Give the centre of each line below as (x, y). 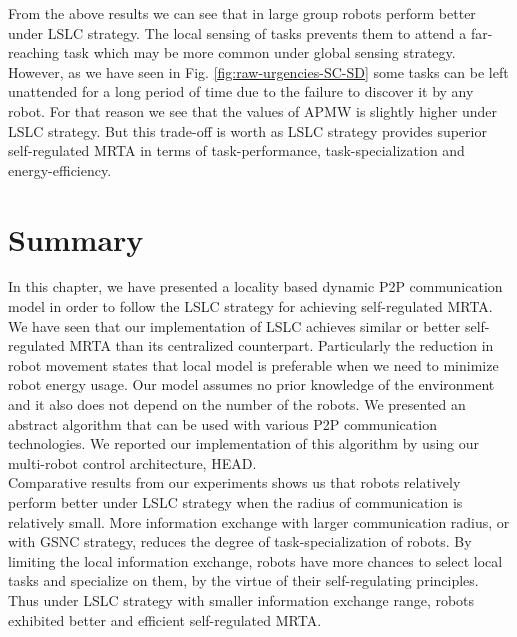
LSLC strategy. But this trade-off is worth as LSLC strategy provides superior (247, 130)
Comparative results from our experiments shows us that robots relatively (234, 482)
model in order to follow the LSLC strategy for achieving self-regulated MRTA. (250, 306)
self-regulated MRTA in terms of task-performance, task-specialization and (236, 150)
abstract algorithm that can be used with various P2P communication (222, 423)
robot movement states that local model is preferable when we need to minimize (253, 364)
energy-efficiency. (60, 169)
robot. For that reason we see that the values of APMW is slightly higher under (253, 110)
